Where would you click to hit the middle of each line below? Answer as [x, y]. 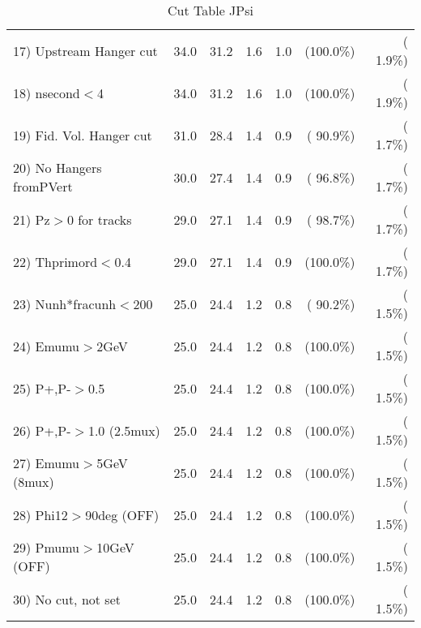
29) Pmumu [47, 547]
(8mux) [34, 482]
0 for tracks [99, 219]
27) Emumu [47, 463]
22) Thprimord [55, 261]
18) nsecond [47, 92]
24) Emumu [47, 346]
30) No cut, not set [67, 599]
